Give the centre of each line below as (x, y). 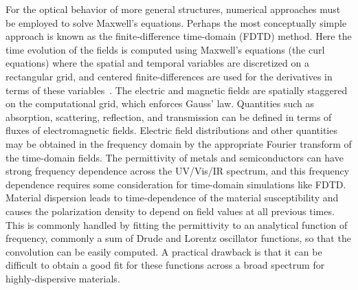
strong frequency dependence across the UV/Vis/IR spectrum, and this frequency (178, 171)
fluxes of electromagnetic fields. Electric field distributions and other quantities (171, 130)
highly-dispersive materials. (63, 278)
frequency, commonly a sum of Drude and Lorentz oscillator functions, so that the (178, 238)
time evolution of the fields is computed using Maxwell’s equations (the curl (165, 49)
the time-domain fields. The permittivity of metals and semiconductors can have (175, 157)
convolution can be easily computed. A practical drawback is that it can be (164, 251)
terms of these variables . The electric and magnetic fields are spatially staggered (177, 90)
